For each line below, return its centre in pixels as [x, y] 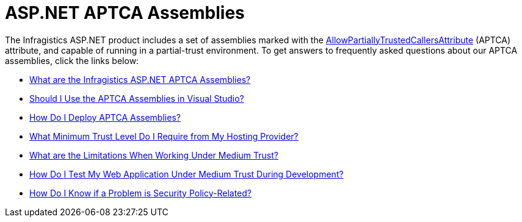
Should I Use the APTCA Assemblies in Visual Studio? [137, 98]
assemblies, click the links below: [72, 60]
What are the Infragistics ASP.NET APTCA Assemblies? [140, 79]
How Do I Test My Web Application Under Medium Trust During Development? [187, 174]
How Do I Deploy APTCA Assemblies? [105, 117]
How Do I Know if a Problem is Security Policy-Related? [140, 193]
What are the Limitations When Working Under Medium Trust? [154, 155]
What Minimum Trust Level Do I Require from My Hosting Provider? [164, 136]
